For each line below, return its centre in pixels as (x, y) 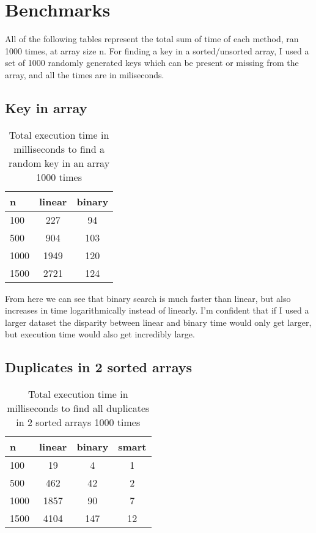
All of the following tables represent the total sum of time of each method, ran (152, 39)
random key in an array (59, 163)
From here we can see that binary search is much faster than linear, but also (148, 298)
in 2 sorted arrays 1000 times (78, 422)
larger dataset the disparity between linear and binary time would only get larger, (158, 322)
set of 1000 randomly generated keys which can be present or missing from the (152, 63)
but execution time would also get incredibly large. (100, 334)
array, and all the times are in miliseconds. (85, 74)
